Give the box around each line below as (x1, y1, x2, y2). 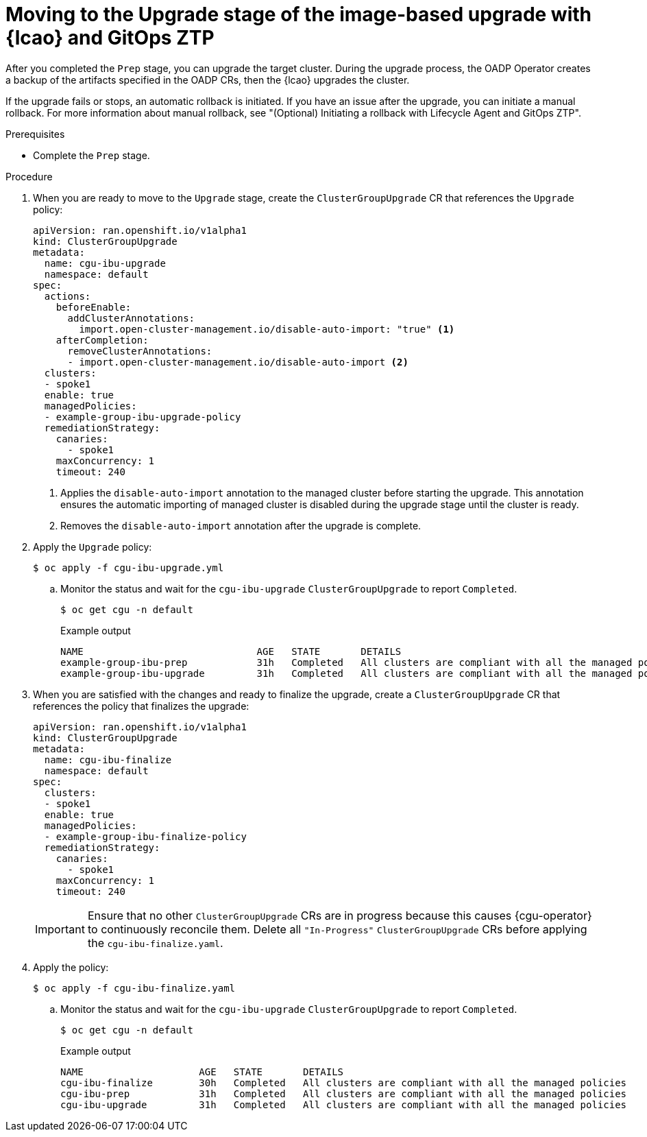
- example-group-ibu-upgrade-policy (44, 411, 241, 422)
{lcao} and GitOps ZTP (5, 26, 215, 49)
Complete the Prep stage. (33, 149, 150, 161)
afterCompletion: (56, 334, 149, 346)
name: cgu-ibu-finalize (44, 754, 172, 765)
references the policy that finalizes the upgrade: (33, 699, 249, 712)
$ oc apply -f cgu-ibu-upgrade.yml (33, 562, 224, 573)
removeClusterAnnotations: (67, 345, 212, 357)
